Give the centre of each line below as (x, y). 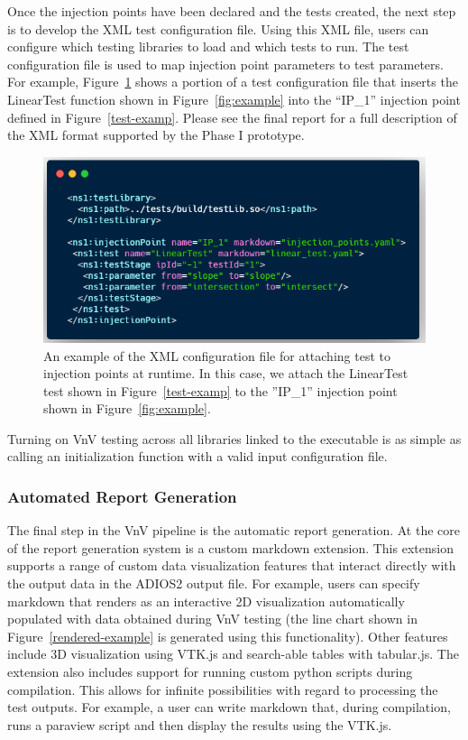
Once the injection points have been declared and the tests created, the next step (232, 11)
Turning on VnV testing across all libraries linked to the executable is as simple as (234, 438)
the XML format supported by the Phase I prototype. (156, 135)
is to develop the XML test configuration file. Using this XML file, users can (218, 28)
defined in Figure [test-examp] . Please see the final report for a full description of (232, 117)
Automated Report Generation (122, 496)
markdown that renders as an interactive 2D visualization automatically (206, 601)
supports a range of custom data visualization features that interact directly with (232, 565)
